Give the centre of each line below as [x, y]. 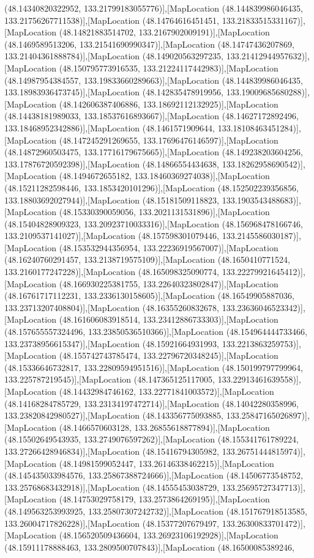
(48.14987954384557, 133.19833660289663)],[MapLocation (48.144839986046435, [154, 80]
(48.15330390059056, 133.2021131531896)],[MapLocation [164, 212]
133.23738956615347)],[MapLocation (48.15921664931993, [112, 343]
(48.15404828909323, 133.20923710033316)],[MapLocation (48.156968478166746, [154, 223]
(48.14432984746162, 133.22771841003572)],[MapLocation [166, 391]
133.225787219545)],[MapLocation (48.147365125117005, [110, 379]
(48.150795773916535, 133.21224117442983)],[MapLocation [169, 68]
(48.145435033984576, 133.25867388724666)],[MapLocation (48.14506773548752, [154, 475]
